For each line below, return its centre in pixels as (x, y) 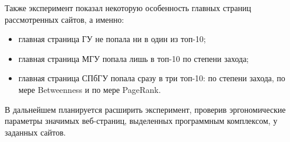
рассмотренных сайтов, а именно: (64, 19)
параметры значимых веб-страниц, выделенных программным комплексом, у (141, 121)
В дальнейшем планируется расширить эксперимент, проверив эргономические (145, 109)
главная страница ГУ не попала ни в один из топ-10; (112, 39)
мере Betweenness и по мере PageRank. (90, 89)
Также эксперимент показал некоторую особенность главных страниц (128, 8)
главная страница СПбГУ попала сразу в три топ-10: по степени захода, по (152, 78)
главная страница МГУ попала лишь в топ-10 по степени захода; (134, 58)
